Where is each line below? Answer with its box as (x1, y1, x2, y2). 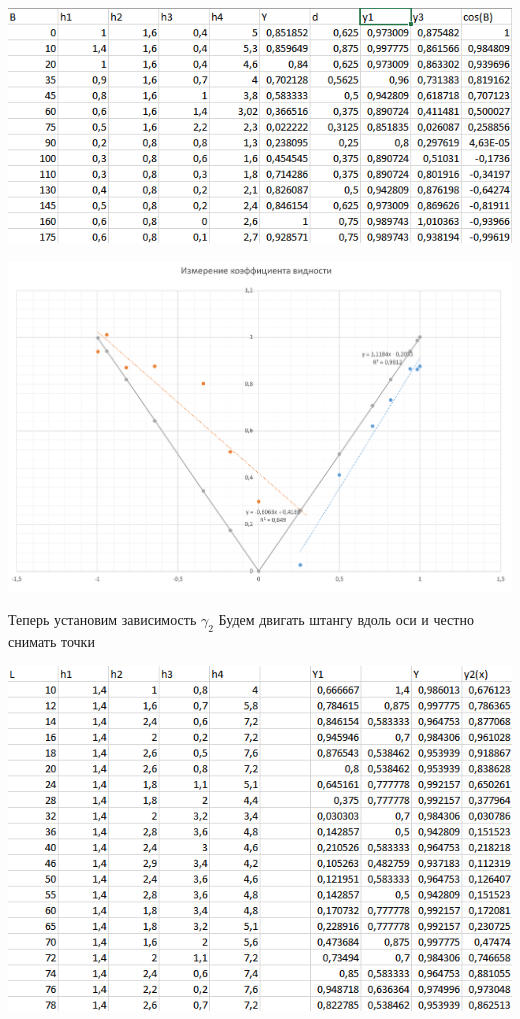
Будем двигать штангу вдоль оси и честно (218, 609, 474, 630)
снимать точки (8, 631, 95, 652)
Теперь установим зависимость (8, 609, 197, 630)
